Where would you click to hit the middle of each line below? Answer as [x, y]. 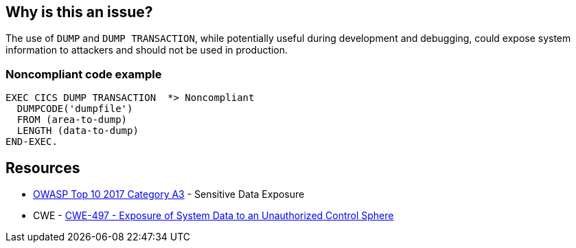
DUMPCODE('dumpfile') [75, 109]
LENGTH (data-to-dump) [78, 131]
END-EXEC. [32, 142]
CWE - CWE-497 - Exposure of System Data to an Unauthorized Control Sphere [214, 216]
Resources [43, 168]
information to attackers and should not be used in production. [147, 50]
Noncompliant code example [84, 74]
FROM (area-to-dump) [72, 120]
